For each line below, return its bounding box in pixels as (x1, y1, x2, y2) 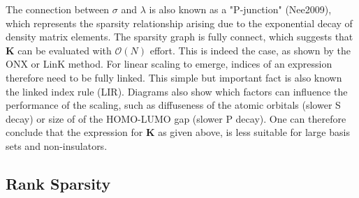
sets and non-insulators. (6, 138, 108, 153)
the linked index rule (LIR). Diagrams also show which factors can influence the (6, 84, 348, 98)
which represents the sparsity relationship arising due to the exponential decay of (6, 15, 353, 30)
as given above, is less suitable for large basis (158, 125, 350, 139)
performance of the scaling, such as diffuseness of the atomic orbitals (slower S (6, 98, 341, 112)
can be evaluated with (17, 43, 112, 57)
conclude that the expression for (6, 125, 143, 139)
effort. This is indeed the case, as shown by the (149, 43, 351, 57)
